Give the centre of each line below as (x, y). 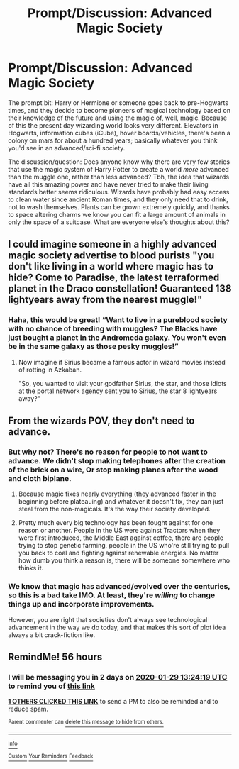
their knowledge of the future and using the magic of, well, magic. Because (118, 118)
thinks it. (31, 568)
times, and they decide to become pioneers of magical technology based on (119, 110)
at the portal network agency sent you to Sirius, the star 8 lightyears (118, 391)
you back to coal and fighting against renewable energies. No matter (118, 553)
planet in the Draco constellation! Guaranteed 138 (120, 289)
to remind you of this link (51, 686)
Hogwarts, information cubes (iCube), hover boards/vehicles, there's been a (119, 133)
